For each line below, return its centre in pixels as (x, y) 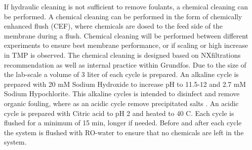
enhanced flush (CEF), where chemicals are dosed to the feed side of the (113, 26)
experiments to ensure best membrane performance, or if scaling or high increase (126, 45)
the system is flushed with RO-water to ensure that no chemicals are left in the (124, 132)
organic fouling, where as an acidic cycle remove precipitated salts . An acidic (121, 103)
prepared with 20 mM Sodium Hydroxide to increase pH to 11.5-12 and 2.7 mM (125, 84)
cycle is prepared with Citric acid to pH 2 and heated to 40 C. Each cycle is (119, 113)
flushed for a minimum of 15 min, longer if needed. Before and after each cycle (123, 123)
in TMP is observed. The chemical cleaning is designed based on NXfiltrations (123, 55)
